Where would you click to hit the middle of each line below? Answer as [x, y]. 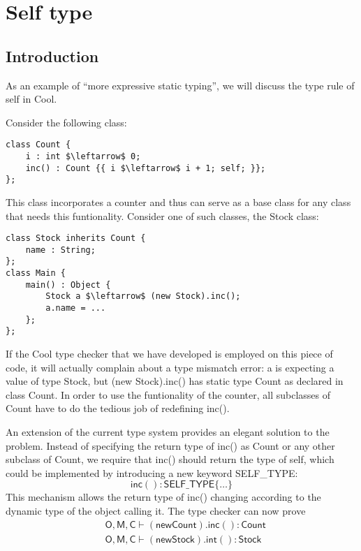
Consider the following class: [66, 122]
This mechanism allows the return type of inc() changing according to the [163, 497]
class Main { [36, 273]
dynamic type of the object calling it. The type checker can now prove [156, 511]
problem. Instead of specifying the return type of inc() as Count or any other [170, 445]
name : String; [60, 250]
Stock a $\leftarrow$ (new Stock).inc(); [143, 296]
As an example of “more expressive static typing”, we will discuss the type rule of [180, 85]
